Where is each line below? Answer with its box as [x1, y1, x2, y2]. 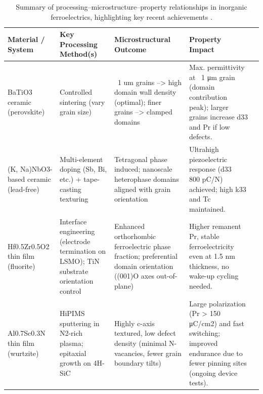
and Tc [189, 193, 211, 204]
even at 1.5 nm [189, 251, 235, 261]
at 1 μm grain [189, 71, 235, 82]
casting [59, 183, 81, 194]
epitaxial [59, 347, 86, 358]
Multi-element [59, 153, 103, 164]
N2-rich [59, 328, 83, 338]
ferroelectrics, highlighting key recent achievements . [51, 11, 212, 22]
